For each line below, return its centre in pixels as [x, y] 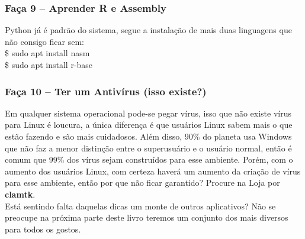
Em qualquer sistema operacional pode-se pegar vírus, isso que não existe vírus [148, 113]
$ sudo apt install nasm [47, 53]
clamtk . [20, 194]
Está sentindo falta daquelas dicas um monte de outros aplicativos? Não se [140, 206]
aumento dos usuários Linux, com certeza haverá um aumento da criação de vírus [153, 171]
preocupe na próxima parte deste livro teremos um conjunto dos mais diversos [147, 217]
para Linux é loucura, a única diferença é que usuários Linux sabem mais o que [149, 125]
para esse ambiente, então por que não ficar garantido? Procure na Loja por [142, 183]
